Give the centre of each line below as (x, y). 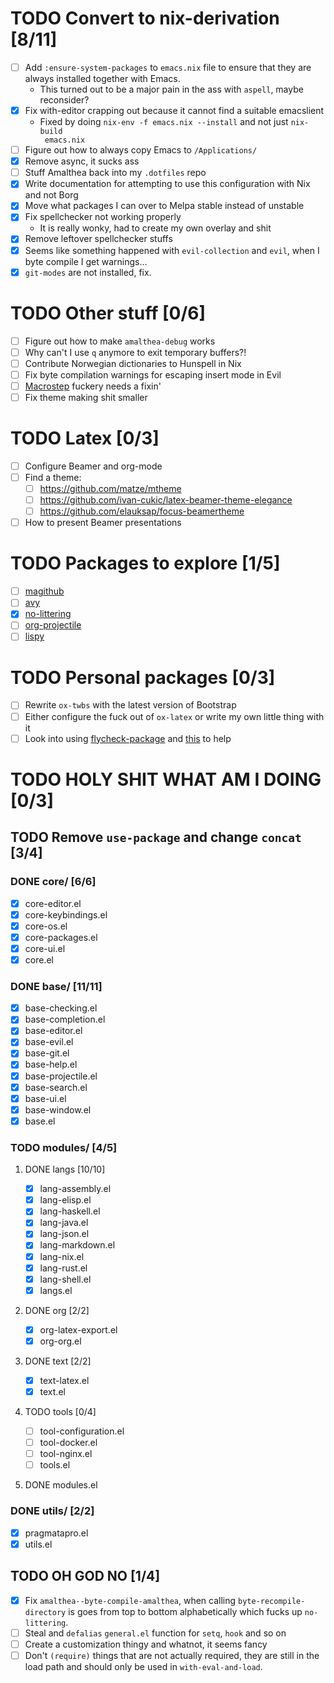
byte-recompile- (272, 1601)
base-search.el (56, 1087)
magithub (44, 591)
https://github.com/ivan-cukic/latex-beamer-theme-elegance (166, 500)
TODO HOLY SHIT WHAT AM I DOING (166, 779)
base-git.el (47, 1053)
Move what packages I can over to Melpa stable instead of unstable (164, 206)
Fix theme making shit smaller (86, 397)
